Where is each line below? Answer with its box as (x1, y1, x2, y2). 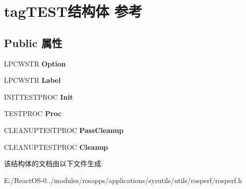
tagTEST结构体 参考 (4, 1, 142, 21)
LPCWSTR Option (4, 58, 66, 68)
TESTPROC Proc (4, 108, 61, 119)
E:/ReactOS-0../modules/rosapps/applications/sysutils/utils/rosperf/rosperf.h (4, 175, 242, 185)
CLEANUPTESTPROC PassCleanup (4, 125, 123, 135)
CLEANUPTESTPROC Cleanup (4, 141, 108, 152)
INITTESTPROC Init (4, 91, 73, 102)
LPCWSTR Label (4, 75, 61, 85)
